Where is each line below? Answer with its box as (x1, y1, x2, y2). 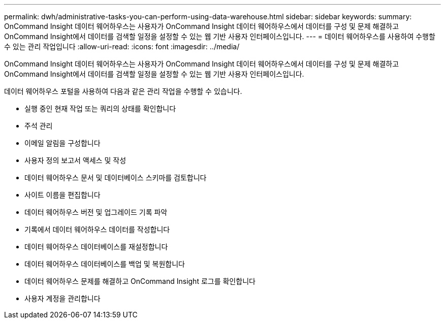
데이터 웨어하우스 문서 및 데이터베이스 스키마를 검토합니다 (24, 173, 207, 182)
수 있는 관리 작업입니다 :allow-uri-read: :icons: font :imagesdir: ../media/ (4, 42, 240, 51)
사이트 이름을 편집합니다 (24, 190, 101, 199)
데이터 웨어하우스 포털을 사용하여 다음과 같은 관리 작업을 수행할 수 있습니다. (4, 87, 242, 95)
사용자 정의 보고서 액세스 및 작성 (24, 156, 126, 165)
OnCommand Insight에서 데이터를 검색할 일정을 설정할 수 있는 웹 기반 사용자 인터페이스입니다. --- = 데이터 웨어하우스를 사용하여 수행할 (4, 32, 435, 41)
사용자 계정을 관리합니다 (24, 294, 101, 303)
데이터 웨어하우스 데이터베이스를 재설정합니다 (24, 242, 168, 251)
